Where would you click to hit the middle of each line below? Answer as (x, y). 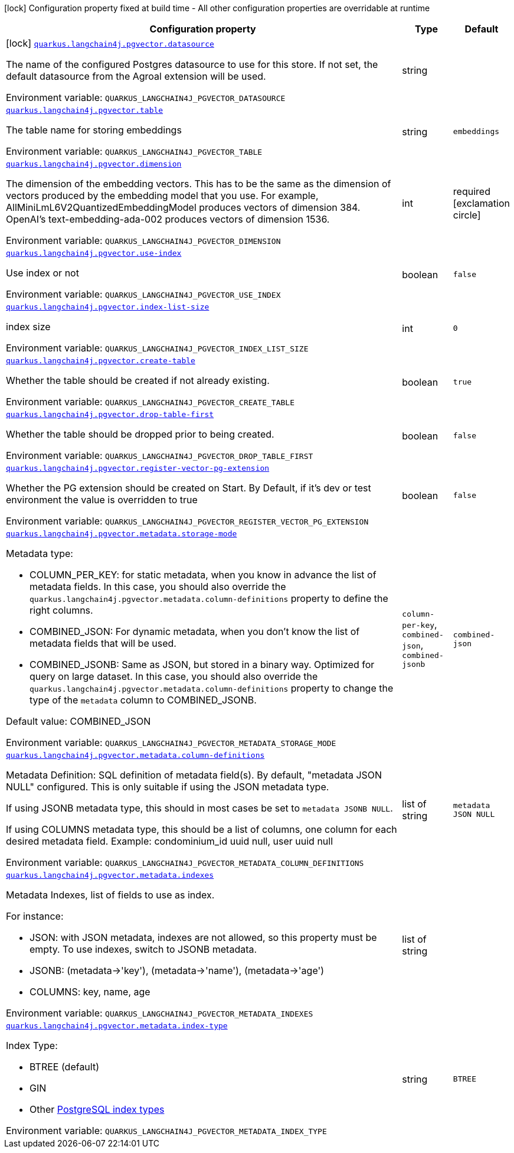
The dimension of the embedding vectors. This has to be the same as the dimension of (199, 184)
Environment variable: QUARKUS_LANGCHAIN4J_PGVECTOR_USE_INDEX (143, 294)
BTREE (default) (64, 1067)
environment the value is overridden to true (102, 500)
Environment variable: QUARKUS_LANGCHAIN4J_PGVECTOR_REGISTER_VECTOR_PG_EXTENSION (187, 521)
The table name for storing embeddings (94, 130)
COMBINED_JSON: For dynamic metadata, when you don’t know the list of (195, 631)
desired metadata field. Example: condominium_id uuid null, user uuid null (170, 841)
